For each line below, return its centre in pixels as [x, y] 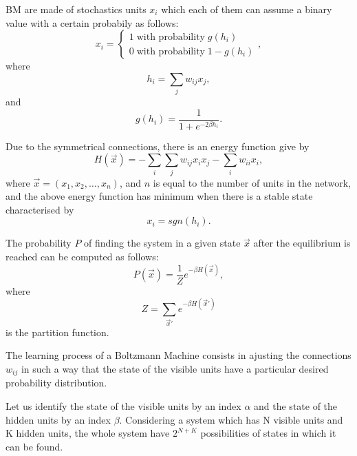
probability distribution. [56, 383]
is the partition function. [57, 332]
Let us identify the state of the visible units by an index [123, 405]
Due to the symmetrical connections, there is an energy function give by [158, 146]
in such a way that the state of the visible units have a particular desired [175, 368]
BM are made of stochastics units [76, 9]
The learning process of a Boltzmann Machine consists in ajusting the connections [178, 355]
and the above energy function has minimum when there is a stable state [159, 196]
